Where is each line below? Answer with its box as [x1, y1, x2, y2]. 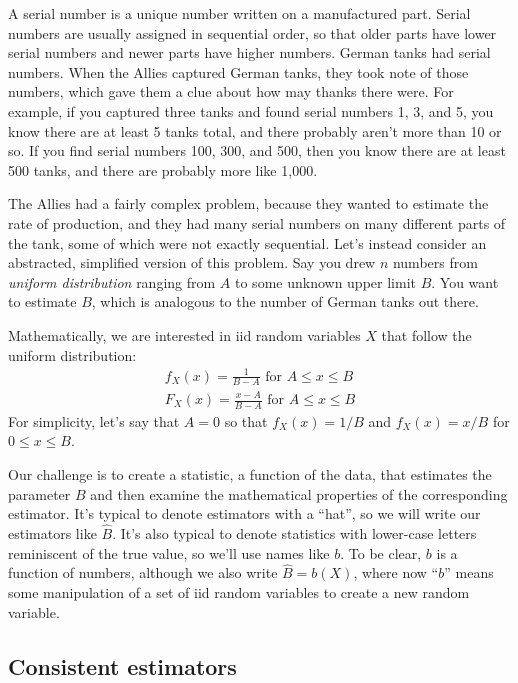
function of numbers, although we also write [8, 562, 278, 583]
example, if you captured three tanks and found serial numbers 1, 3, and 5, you [8, 100, 494, 121]
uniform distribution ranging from [8, 271, 216, 292]
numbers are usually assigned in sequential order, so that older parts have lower [8, 22, 497, 43]
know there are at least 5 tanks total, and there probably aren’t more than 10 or [8, 120, 502, 141]
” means [444, 562, 494, 583]
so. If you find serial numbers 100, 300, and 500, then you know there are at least [8, 140, 506, 161]
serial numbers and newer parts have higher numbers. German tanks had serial [8, 42, 491, 63]
